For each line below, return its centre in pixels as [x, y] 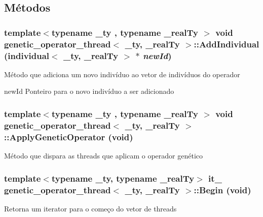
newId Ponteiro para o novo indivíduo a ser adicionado [89, 91]
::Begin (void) [222, 189]
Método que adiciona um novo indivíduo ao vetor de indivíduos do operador [122, 74]
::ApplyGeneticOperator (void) [69, 137]
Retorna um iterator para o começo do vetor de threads [90, 208]
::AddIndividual [227, 44]
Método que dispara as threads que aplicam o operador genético [103, 156]
